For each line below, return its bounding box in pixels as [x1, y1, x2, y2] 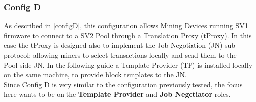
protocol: [4, 50, 31, 60]
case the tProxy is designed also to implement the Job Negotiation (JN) [4, 40, 223, 50]
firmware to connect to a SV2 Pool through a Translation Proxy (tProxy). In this [4, 30, 252, 40]
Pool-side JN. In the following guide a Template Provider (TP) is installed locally [4, 59, 253, 70]
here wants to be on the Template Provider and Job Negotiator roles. [4, 89, 231, 99]
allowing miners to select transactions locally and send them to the [33, 50, 237, 60]
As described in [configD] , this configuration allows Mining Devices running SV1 [4, 20, 248, 31]
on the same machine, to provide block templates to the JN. [4, 69, 187, 80]
